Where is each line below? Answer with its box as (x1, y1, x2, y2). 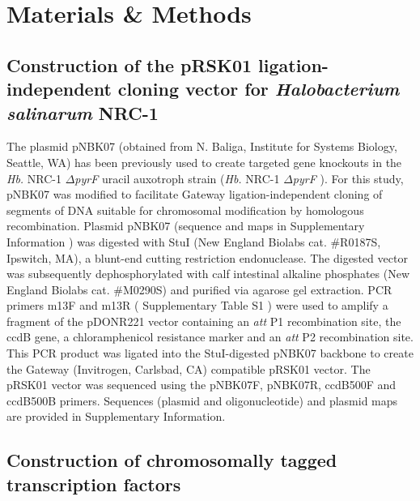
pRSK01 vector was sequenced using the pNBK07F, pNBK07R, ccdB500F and (6, 376, 397, 393)
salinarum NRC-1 (6, 100, 159, 125)
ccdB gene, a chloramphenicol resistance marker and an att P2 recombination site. (6, 328, 414, 345)
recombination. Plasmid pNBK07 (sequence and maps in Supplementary (6, 217, 365, 234)
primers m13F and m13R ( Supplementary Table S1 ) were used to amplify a (6, 297, 388, 314)
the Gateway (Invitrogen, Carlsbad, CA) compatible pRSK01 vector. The (6, 360, 371, 377)
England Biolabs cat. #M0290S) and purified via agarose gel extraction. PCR (6, 280, 392, 298)
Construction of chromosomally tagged (6, 447, 337, 473)
